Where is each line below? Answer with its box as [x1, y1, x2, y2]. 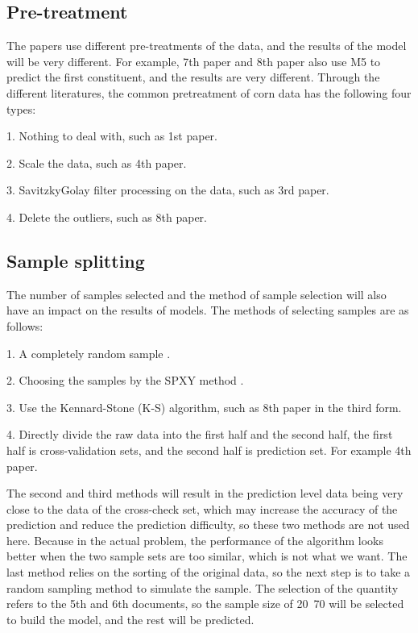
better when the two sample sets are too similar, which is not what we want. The [6, 548, 408, 564]
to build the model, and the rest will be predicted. [6, 610, 255, 627]
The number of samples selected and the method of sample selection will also [6, 285, 387, 302]
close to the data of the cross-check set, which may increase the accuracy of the [6, 500, 398, 517]
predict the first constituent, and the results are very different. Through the [6, 69, 380, 85]
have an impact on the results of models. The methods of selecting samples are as [6, 302, 409, 319]
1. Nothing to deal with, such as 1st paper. [6, 127, 217, 144]
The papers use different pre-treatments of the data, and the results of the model [6, 37, 407, 54]
